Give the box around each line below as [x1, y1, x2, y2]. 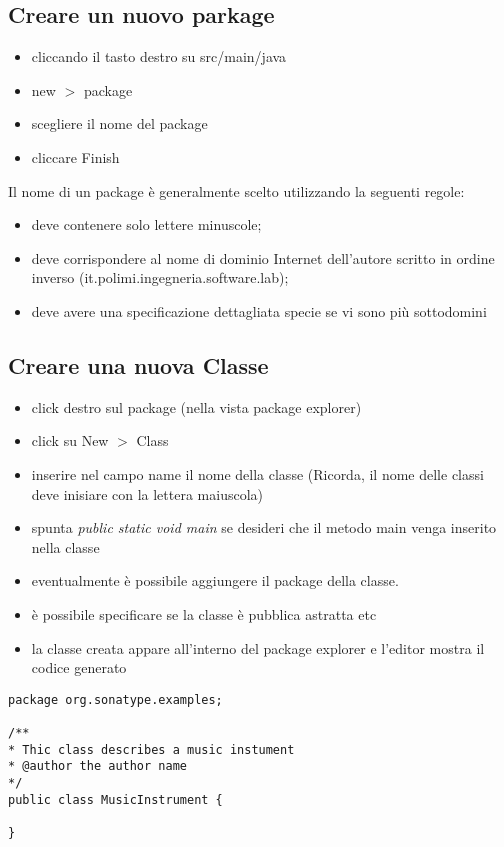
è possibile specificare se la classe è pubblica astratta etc [31, 603, 377, 624]
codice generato [31, 657, 127, 678]
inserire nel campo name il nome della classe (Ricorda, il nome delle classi [31, 463, 484, 484]
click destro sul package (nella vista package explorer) [31, 396, 362, 417]
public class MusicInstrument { [8, 792, 223, 807]
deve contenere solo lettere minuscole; [31, 214, 262, 235]
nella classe [31, 536, 100, 557]
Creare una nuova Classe [8, 349, 269, 380]
